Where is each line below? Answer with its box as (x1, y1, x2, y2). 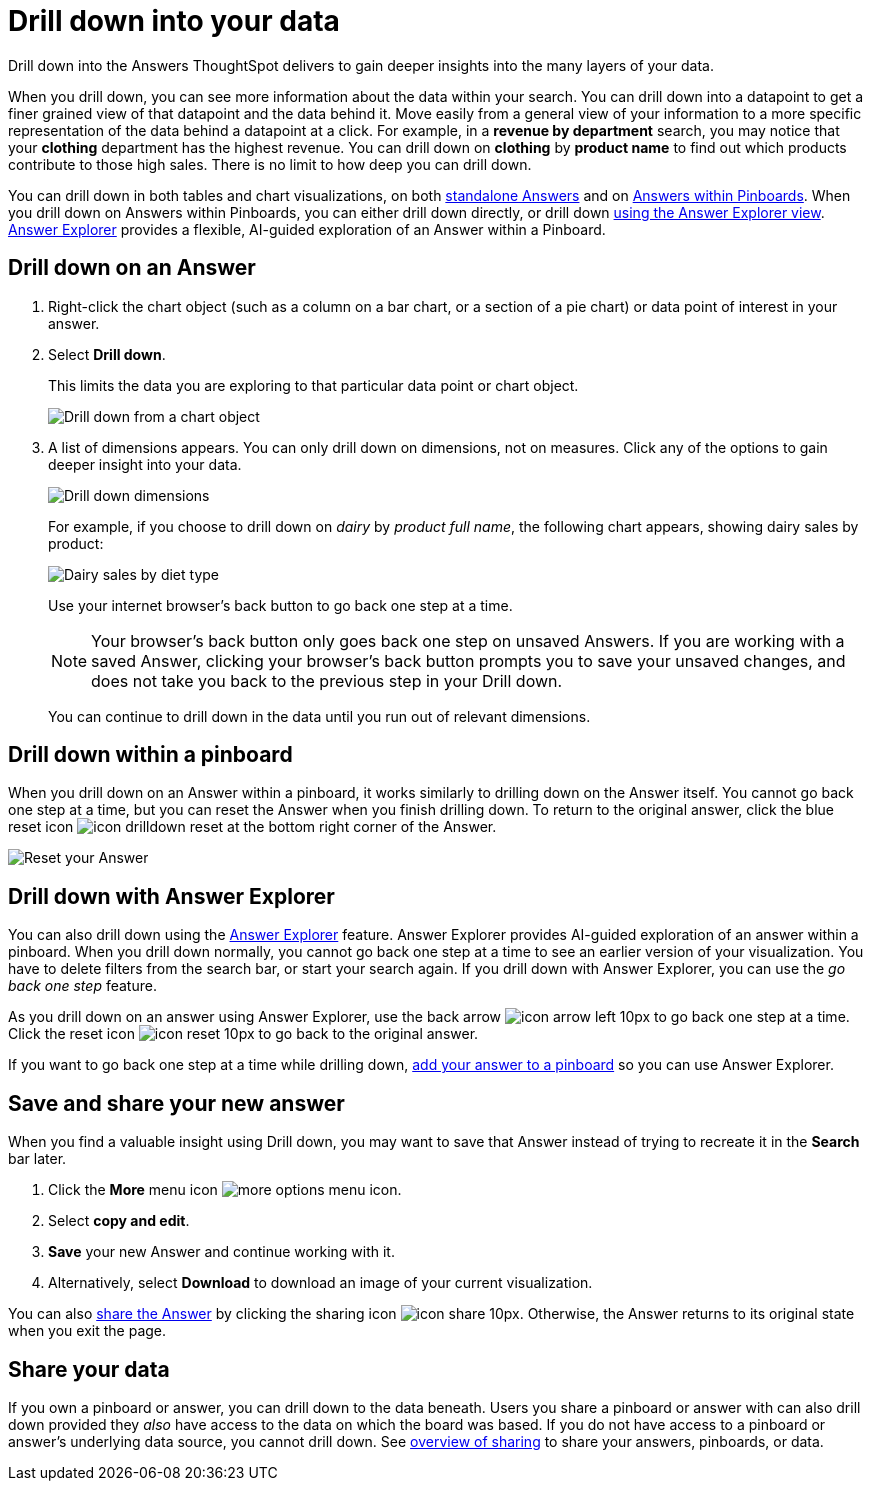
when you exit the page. (8, 1322, 167, 1340)
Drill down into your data (8, 4, 340, 38)
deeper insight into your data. (48, 455, 242, 473)
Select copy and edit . (48, 1212, 190, 1230)
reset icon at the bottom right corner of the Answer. (8, 818, 497, 836)
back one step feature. (8, 977, 157, 995)
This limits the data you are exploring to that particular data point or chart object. (48, 376, 579, 394)
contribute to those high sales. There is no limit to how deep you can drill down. (8, 155, 532, 173)
